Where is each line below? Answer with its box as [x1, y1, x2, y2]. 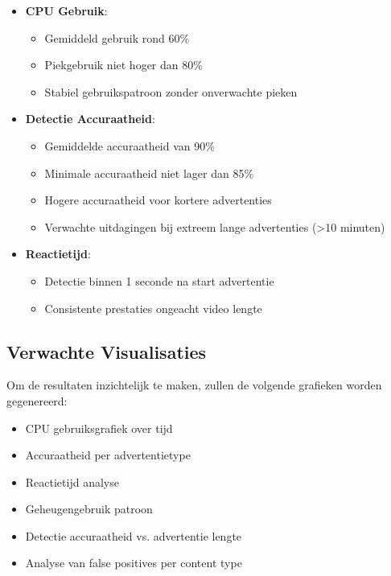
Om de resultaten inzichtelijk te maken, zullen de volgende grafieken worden [6, 376, 382, 393]
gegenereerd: [6, 392, 68, 409]
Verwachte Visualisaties [6, 339, 207, 364]
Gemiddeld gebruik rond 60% [44, 29, 190, 46]
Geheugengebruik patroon [25, 500, 153, 517]
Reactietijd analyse [25, 473, 119, 490]
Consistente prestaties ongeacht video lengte [44, 299, 262, 316]
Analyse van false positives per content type [25, 554, 242, 571]
